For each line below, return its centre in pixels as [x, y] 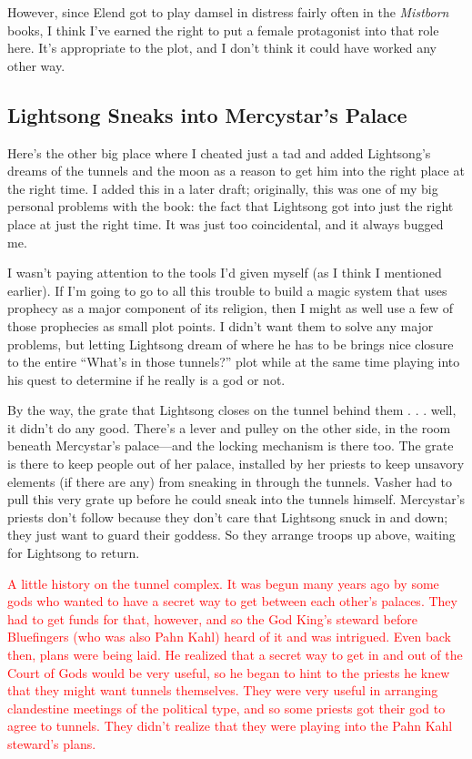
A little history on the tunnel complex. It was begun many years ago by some [223, 583]
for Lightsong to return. [74, 553]
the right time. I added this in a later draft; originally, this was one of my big [223, 188]
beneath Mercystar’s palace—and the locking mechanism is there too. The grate [231, 445]
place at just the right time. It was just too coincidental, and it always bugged [226, 223]
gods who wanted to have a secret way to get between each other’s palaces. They [232, 601]
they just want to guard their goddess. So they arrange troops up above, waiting [231, 535]
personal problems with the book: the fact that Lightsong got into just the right [231, 206]
